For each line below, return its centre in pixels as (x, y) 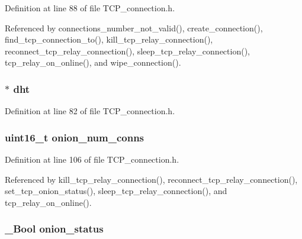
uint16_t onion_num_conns (75, 137)
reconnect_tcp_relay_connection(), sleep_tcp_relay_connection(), (127, 51)
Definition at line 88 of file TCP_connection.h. (90, 8)
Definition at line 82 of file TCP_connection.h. (90, 111)
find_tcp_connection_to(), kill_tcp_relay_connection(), (109, 39)
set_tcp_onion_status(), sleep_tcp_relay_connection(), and (116, 191)
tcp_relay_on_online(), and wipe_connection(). (93, 62)
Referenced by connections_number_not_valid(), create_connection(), (134, 28)
